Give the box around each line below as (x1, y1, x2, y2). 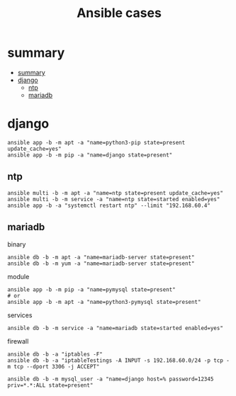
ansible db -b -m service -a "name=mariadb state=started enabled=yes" (7, 324, 223, 332)
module (7, 272, 30, 281)
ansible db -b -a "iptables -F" (7, 351, 103, 358)
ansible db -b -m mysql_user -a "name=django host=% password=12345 (7, 375, 214, 383)
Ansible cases (77, 5, 162, 21)
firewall (7, 336, 29, 345)
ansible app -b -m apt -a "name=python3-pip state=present (7, 139, 186, 146)
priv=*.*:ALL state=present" (7, 381, 94, 389)
